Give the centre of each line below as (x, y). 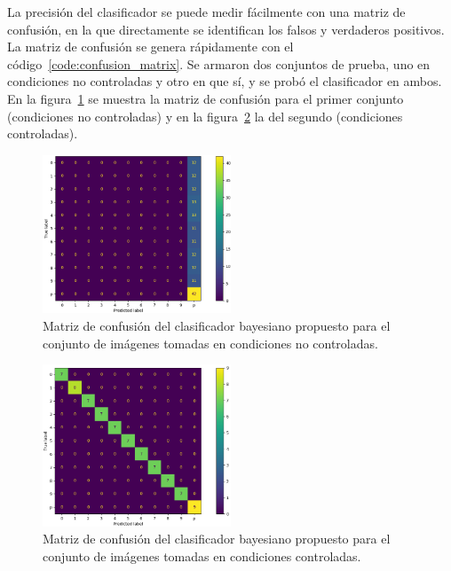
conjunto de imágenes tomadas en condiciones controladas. (202, 556)
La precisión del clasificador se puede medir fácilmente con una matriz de (206, 12)
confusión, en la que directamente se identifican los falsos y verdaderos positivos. (226, 29)
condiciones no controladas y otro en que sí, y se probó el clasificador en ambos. (225, 81)
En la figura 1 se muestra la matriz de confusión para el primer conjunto (206, 98)
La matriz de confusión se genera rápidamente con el (150, 47)
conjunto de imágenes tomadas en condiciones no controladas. (210, 343)
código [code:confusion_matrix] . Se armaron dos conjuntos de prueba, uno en (219, 63)
